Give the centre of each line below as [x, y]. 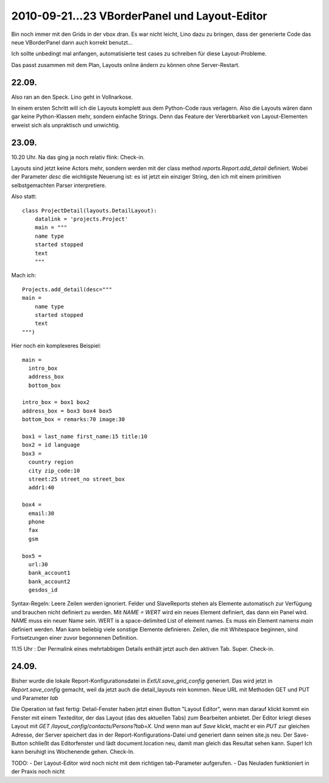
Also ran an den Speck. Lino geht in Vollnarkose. [72, 97]
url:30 [38, 564]
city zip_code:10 [54, 470]
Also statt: [24, 197]
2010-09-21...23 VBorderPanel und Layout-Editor [139, 16]
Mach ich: [24, 275]
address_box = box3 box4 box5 [67, 411]
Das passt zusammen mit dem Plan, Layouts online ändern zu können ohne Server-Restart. [126, 65]
